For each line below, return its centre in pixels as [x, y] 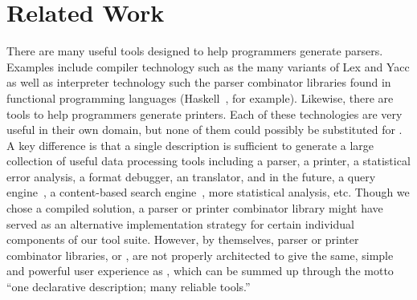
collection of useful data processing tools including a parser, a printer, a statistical [208, 161]
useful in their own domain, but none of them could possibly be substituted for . [204, 130]
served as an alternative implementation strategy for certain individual [180, 223]
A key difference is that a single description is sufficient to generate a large [190, 145]
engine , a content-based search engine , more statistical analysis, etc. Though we [208, 192]
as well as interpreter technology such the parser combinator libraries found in [199, 82]
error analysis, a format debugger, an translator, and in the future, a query [191, 176]
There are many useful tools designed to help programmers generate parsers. [195, 51]
